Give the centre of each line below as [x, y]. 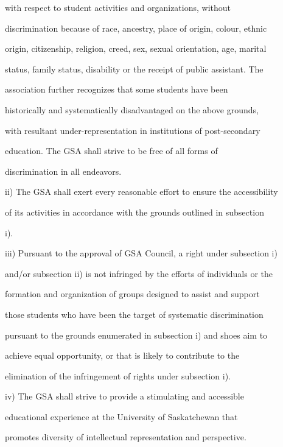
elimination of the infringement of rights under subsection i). [118, 375]
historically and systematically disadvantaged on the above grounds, [132, 109]
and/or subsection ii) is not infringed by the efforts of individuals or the [139, 273]
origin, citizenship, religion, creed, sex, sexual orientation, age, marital [136, 48]
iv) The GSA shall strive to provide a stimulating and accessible [124, 396]
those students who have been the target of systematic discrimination [134, 314]
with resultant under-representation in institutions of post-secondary [133, 130]
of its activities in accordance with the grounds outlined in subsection [135, 212]
